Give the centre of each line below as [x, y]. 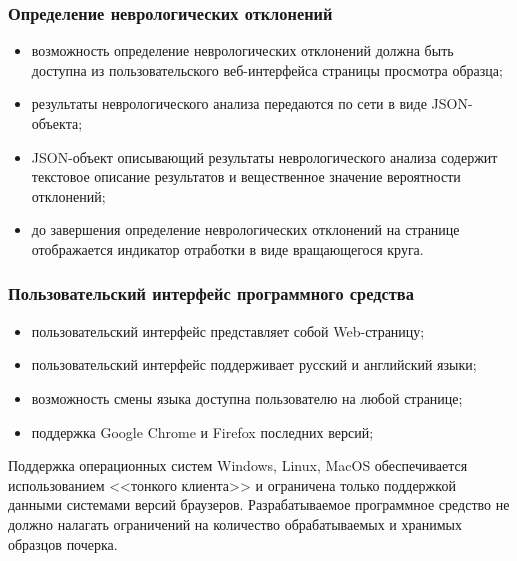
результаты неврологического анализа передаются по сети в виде [229, 103]
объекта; [57, 123]
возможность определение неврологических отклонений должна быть [242, 50]
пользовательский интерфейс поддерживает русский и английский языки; [254, 364]
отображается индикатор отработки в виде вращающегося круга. [227, 248]
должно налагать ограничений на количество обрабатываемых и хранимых [235, 523]
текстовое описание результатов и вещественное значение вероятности [246, 176]
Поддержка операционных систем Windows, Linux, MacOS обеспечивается [238, 465]
